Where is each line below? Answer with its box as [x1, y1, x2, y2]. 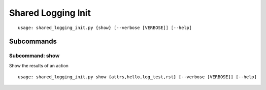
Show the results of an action [9, 62, 69, 68]
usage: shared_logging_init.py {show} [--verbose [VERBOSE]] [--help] [18, 25, 192, 30]
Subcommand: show [9, 52, 60, 59]
